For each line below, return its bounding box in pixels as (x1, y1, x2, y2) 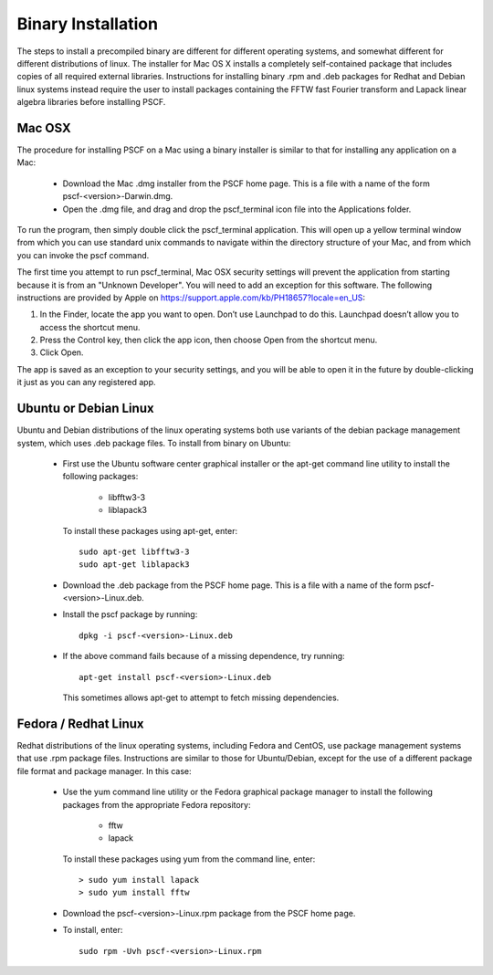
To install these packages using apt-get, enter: (62, 525, 237, 536)
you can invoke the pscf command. (16, 249, 150, 260)
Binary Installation (16, 14, 159, 34)
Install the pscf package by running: (62, 609, 198, 620)
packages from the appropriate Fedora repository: (62, 799, 251, 810)
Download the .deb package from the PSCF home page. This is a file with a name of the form (62, 580, 413, 591)
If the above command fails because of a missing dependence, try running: (62, 651, 346, 662)
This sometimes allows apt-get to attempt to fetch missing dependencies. (62, 692, 340, 703)
